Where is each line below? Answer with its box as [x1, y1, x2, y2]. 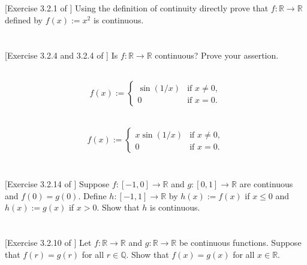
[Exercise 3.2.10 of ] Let [5, 236, 92, 249]
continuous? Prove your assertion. [155, 48, 279, 61]
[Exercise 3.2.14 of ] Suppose [5, 178, 110, 190]
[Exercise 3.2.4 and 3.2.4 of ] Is [5, 48, 118, 61]
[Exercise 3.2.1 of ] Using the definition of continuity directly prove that [5, 2, 269, 14]
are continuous [239, 178, 293, 190]
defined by [5, 13, 43, 26]
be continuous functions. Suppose [179, 236, 302, 249]
